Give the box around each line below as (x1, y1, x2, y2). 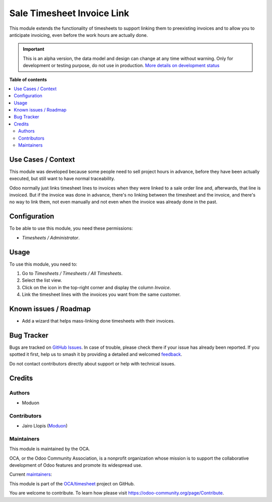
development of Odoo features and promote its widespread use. (9, 462, 143, 468)
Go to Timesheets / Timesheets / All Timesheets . (22, 270, 123, 277)
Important (23, 46, 45, 52)
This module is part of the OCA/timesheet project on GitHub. (9, 480, 135, 486)
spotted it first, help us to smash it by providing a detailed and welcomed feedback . (9, 351, 182, 357)
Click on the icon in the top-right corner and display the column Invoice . (22, 284, 171, 290)
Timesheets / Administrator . (22, 234, 80, 240)
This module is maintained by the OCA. (9, 446, 90, 452)
